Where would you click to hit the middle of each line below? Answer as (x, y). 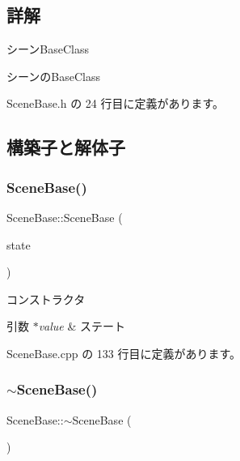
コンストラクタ (46, 299)
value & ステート (82, 326)
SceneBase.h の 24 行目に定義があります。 (116, 103)
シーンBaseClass (48, 49)
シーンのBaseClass (53, 76)
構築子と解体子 (66, 147)
